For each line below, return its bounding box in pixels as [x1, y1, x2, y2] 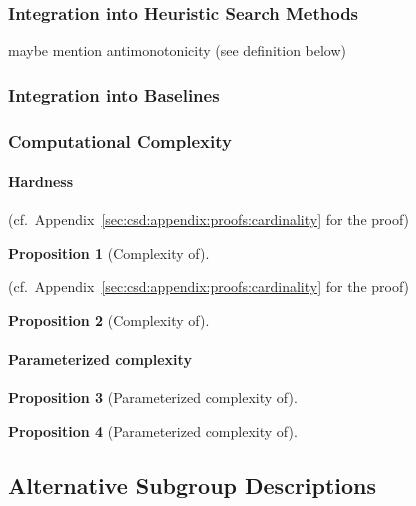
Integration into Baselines [8, 82, 220, 107]
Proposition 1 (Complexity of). [8, 242, 210, 263]
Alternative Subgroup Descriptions [8, 470, 377, 501]
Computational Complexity [8, 128, 232, 153]
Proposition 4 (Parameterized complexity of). [8, 421, 298, 442]
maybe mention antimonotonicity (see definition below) [8, 40, 347, 61]
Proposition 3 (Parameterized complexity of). [8, 387, 298, 408]
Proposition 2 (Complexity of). [8, 310, 210, 331]
